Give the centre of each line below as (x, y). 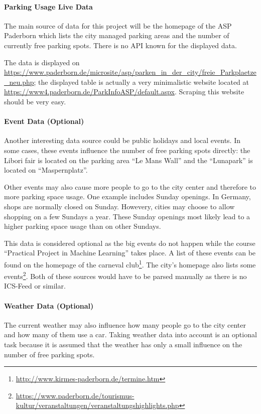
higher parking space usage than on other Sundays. (83, 226)
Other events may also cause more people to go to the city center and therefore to (130, 186)
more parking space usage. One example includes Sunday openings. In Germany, (127, 196)
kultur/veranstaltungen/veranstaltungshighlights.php (97, 405)
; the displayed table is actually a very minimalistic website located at (142, 82)
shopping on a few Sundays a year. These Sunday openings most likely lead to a (127, 216)
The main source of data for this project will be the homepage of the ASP (118, 25)
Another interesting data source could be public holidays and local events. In (122, 140)
